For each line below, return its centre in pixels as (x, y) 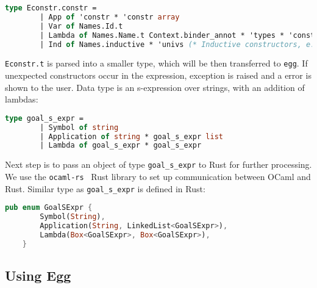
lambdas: (22, 99)
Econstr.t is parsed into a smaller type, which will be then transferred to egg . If (156, 63)
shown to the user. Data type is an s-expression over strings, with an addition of (155, 87)
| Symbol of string (79, 127)
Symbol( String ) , (73, 217)
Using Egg (38, 275)
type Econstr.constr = (51, 8)
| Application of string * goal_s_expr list (131, 136)
